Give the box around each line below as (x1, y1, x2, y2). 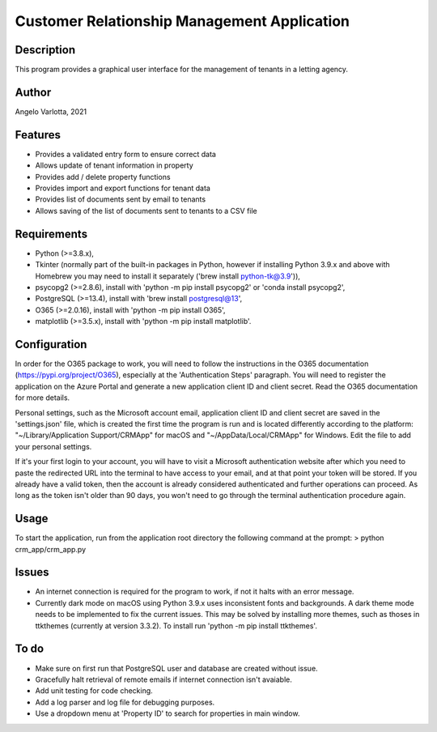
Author (15, 85, 52, 99)
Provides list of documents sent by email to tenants (35, 194, 206, 204)
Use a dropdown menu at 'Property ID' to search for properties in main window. (35, 709, 300, 718)
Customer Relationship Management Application (15, 12, 350, 30)
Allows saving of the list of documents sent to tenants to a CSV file (35, 206, 258, 215)
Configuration (15, 337, 87, 351)
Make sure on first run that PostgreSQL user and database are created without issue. (35, 663, 319, 673)
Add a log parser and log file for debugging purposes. (35, 697, 215, 707)
